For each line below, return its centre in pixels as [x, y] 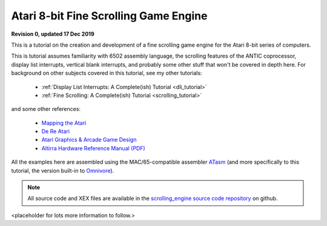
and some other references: [46, 109]
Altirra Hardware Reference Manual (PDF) [93, 148]
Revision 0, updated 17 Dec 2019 [53, 34]
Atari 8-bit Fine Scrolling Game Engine [109, 16]
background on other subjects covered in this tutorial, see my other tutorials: [107, 73]
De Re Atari [55, 131]
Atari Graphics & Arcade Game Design [89, 140]
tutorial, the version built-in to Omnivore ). [63, 170]
